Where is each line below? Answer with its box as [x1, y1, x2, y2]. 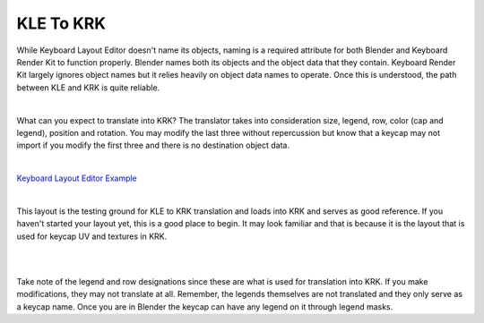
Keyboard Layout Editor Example [16, 173, 138, 183]
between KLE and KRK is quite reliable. [16, 81, 160, 93]
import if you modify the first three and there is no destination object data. [16, 140, 290, 151]
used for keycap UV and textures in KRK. [16, 231, 168, 242]
